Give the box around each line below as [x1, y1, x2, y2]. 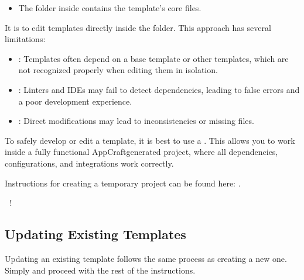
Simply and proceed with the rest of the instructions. [5, 264, 196, 276]
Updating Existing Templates [5, 225, 186, 243]
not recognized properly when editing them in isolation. [18, 64, 218, 76]
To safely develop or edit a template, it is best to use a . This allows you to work [5, 134, 295, 146]
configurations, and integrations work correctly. [5, 157, 174, 169]
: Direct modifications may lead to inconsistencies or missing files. [18, 115, 254, 127]
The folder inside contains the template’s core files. [18, 2, 201, 13]
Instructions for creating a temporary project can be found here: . [5, 177, 241, 189]
